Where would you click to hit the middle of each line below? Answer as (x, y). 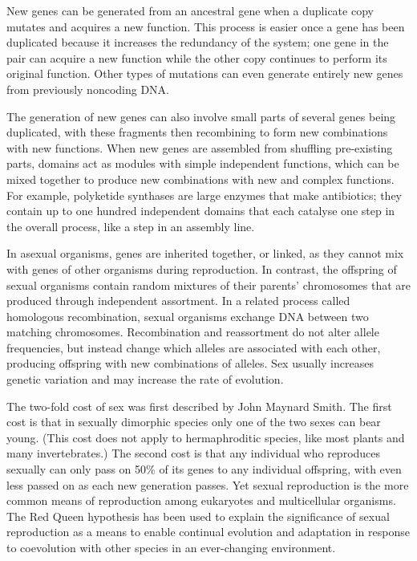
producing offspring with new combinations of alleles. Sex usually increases (190, 363)
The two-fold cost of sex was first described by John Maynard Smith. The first (199, 406)
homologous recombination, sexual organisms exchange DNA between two (188, 316)
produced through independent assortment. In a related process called (178, 301)
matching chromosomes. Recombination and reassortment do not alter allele (193, 332)
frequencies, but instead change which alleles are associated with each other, (194, 347)
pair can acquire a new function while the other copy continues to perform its (197, 57)
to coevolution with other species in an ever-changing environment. (171, 547)
